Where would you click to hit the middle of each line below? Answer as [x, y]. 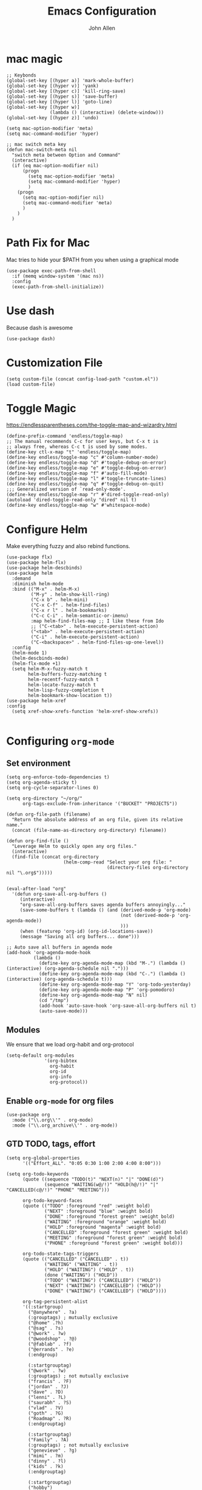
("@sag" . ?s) [46, 1328]
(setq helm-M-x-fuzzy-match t [50, 669]
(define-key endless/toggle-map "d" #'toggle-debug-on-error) [86, 463]
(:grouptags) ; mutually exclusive [73, 1317]
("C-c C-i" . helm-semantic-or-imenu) [80, 616]
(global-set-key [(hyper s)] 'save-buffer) [62, 96]
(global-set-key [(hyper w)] [43, 107]
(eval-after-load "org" [36, 889]
